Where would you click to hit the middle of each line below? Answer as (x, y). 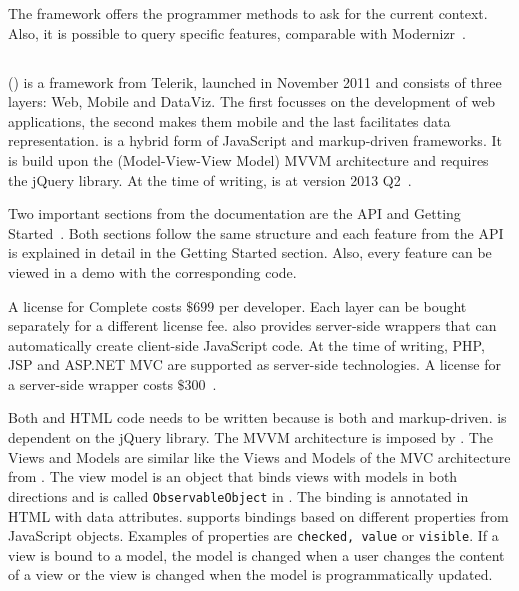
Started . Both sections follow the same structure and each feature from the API (256, 232)
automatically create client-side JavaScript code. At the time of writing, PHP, (246, 344)
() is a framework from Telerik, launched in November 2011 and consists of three (255, 81)
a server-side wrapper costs (90, 383)
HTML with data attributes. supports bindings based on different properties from (258, 515)
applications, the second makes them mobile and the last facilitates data (229, 120)
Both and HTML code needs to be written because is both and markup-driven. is (257, 417)
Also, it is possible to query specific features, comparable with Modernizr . (237, 32)
